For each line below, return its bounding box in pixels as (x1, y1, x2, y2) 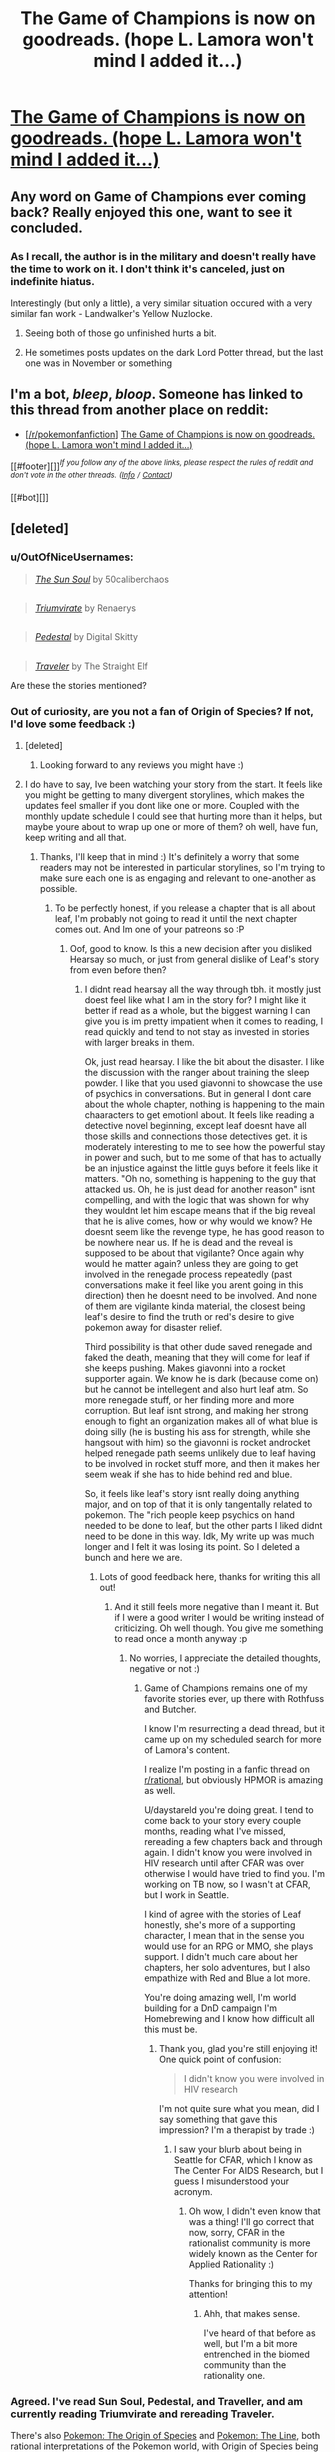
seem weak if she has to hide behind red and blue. (84, 1468, 293, 1481)
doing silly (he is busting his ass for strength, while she (84, 1426, 312, 1438)
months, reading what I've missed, (144, 1825, 287, 1837)
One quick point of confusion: (158, 2053, 282, 2066)
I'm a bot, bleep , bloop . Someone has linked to (10, 386, 304, 403)
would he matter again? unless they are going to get (84, 1258, 299, 1270)
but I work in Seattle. (144, 1889, 230, 1901)
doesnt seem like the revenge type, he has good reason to (84, 1226, 325, 1238)
